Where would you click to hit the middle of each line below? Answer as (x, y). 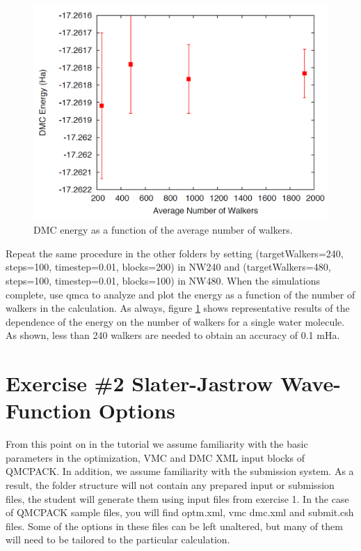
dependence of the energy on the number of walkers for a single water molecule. (175, 321)
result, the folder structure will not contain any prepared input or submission (170, 485)
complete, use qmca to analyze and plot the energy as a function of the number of (180, 294)
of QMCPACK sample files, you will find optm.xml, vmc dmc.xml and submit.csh (180, 512)
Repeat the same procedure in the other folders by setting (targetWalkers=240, (175, 253)
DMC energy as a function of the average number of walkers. (163, 230)
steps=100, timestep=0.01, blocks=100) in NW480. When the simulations (163, 281)
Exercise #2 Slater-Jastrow (139, 383)
